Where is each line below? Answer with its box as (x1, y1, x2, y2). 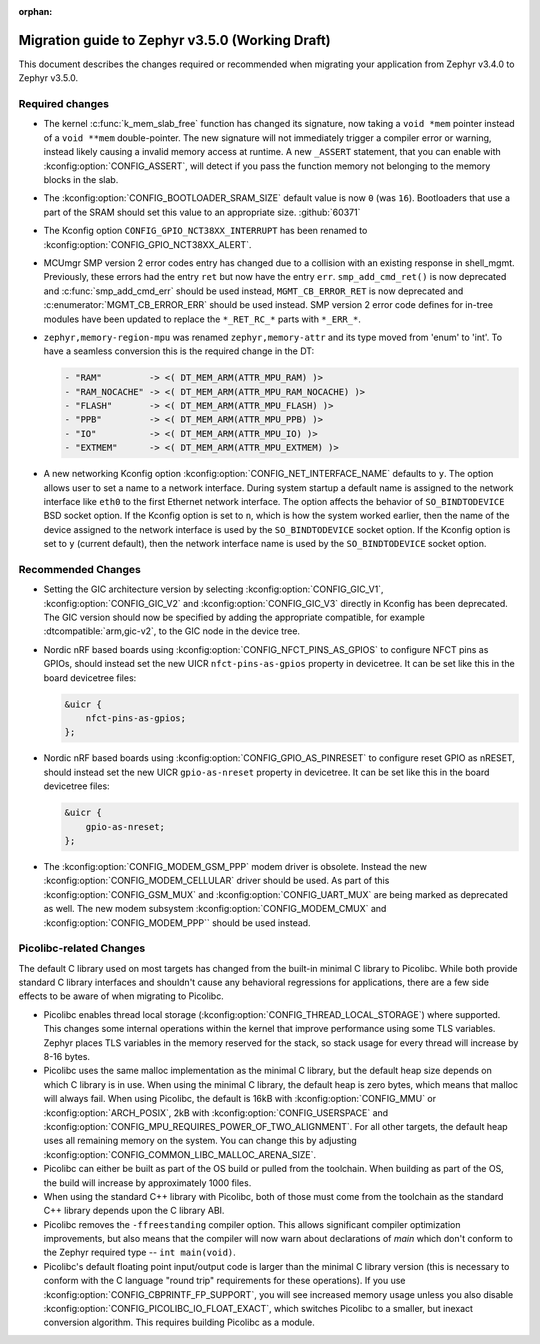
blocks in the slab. (43, 174, 119, 185)
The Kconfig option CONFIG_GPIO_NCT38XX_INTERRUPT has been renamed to (43, 225, 368, 237)
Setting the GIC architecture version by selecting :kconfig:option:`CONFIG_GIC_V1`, (43, 583, 384, 595)
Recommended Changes (18, 562, 142, 576)
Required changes (18, 97, 110, 111)
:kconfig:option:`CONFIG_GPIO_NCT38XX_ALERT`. (43, 238, 252, 250)
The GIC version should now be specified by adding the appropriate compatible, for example (43, 611, 425, 624)
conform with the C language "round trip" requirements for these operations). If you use (43, 1275, 406, 1287)
